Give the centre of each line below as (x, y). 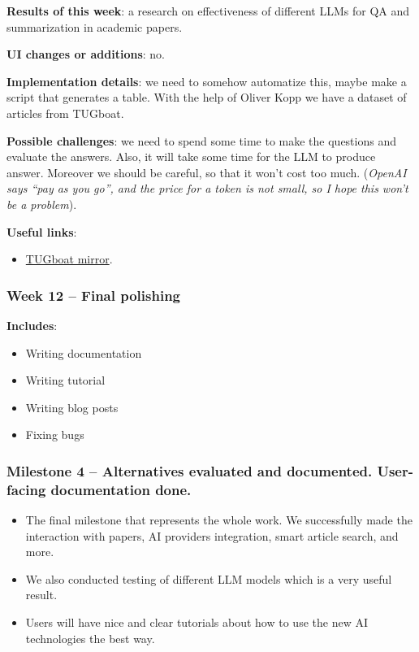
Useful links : (42, 231)
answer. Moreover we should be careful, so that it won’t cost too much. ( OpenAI (207, 172)
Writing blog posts (72, 407)
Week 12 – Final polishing (93, 295)
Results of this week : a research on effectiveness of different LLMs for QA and (208, 11)
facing (26, 489)
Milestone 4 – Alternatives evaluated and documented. (190, 470)
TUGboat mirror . (69, 259)
